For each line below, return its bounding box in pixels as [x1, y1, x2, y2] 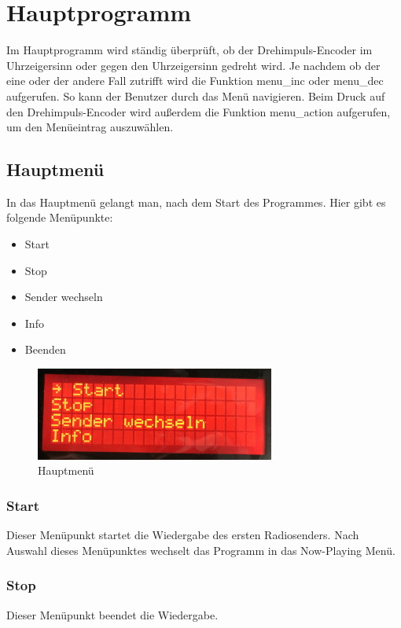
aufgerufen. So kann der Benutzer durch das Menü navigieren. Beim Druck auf [6, 87, 385, 104]
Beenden [24, 341, 66, 358]
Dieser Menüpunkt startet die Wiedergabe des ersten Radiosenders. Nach [6, 527, 359, 543]
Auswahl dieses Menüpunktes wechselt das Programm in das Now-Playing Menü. [6, 542, 395, 558]
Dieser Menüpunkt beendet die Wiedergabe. [6, 606, 219, 622]
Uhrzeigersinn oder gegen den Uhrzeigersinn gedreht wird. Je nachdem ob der [6, 57, 381, 73]
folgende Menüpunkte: [6, 209, 113, 226]
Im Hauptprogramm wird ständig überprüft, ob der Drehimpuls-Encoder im [6, 42, 373, 58]
